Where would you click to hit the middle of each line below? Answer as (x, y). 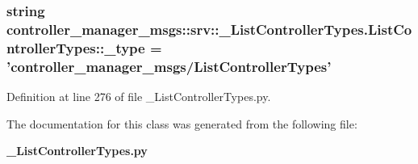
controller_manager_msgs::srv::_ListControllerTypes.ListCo (209, 29)
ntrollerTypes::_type (76, 47)
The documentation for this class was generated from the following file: (182, 123)
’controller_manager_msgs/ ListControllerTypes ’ (169, 66)
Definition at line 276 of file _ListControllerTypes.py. (139, 96)
